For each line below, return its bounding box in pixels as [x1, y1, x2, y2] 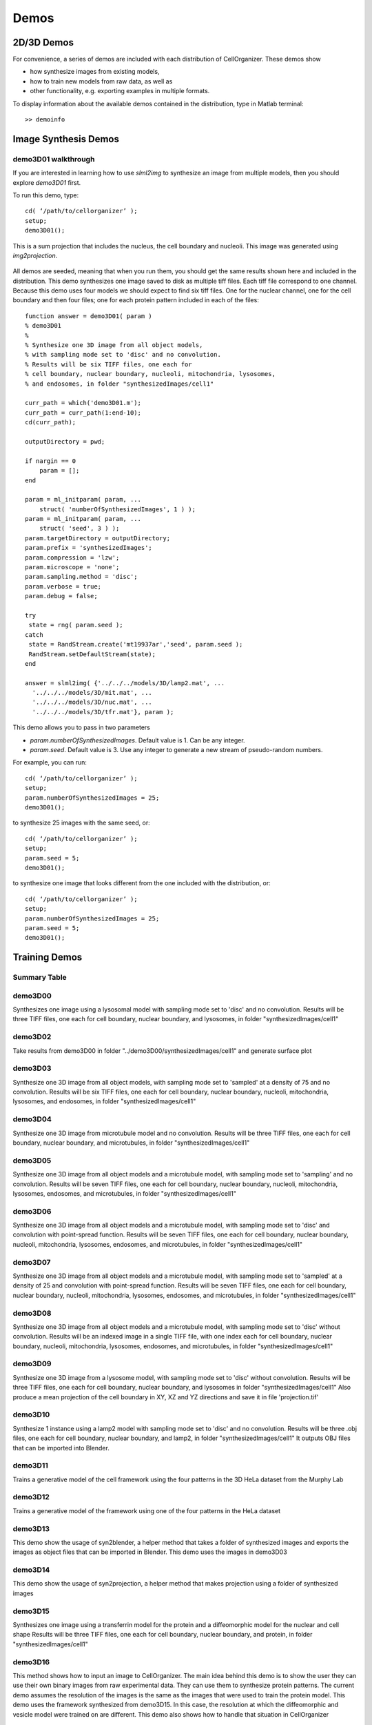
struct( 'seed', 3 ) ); [39, 524, 120, 533]
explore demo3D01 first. [12, 178, 81, 186]
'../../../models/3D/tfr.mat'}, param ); [32, 708, 174, 716]
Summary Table [12, 973, 67, 983]
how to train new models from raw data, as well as [30, 77, 173, 86]
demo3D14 [12, 1565, 50, 1575]
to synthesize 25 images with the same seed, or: [12, 818, 151, 827]
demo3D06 [12, 1206, 52, 1216]
